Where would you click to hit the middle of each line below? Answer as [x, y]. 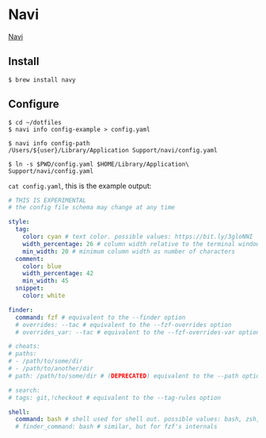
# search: [25, 390]
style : [19, 222]
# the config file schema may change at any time [92, 208]
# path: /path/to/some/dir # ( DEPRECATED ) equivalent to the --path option [136, 376]
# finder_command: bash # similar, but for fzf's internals [116, 427]
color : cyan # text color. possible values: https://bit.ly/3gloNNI [138, 237]
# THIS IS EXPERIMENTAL [47, 200]
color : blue [42, 266]
